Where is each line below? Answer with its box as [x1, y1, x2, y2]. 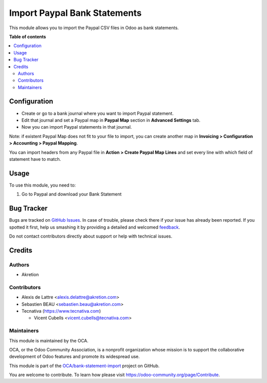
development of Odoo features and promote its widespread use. [9, 354, 140, 360]
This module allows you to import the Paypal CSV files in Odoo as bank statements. [9, 25, 179, 31]
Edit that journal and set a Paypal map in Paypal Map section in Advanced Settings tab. [21, 117, 201, 123]
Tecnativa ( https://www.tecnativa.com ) [21, 308, 101, 314]
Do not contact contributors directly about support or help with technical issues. [9, 233, 173, 239]
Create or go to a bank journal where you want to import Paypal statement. [21, 110, 174, 116]
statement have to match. [9, 156, 61, 162]
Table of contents [9, 34, 46, 40]
